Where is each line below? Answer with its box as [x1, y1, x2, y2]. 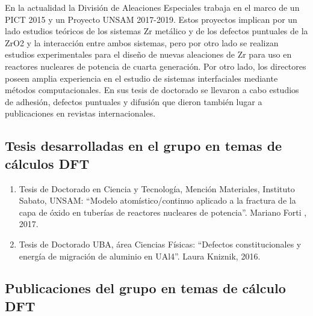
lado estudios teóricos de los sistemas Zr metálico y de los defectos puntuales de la [5, 25, 308, 37]
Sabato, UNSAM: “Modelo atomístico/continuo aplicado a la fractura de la [19, 194, 296, 207]
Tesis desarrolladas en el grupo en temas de [5, 136, 282, 155]
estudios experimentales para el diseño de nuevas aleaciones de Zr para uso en [5, 48, 292, 61]
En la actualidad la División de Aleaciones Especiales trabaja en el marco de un [5, 1, 300, 13]
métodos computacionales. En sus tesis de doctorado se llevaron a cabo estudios [5, 84, 299, 96]
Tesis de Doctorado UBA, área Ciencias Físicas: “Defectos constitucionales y [19, 237, 302, 250]
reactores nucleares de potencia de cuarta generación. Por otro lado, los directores [5, 59, 306, 72]
